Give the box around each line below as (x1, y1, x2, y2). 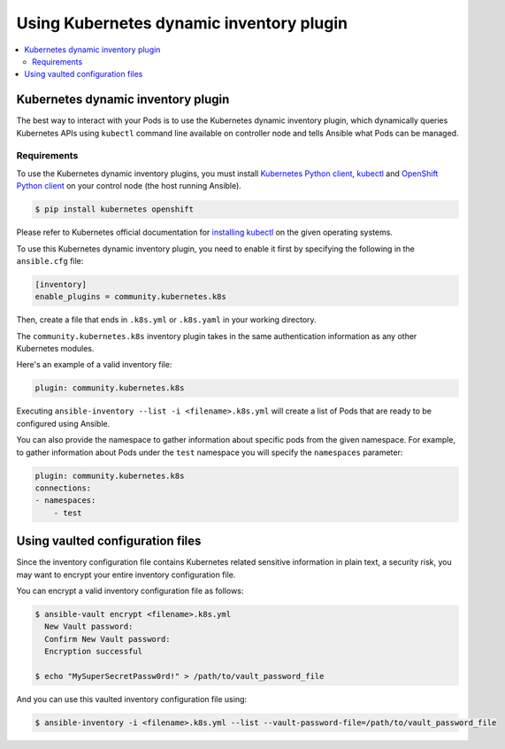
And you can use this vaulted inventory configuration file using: (16, 693, 248, 704)
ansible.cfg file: (16, 255, 84, 266)
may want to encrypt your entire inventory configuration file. (16, 569, 236, 580)
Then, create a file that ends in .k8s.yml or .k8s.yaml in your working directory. (16, 314, 318, 325)
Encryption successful (44, 646, 143, 657)
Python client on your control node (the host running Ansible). (16, 181, 242, 191)
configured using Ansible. (16, 418, 111, 429)
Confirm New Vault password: (44, 634, 172, 644)
